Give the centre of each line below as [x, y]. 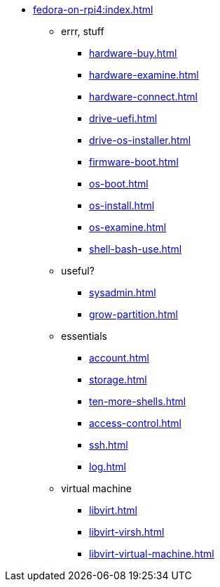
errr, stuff [83, 31]
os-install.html [122, 205]
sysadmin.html [123, 292]
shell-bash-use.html [136, 249]
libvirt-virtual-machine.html [152, 554]
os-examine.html [128, 227]
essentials [84, 336]
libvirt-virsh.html [127, 532]
